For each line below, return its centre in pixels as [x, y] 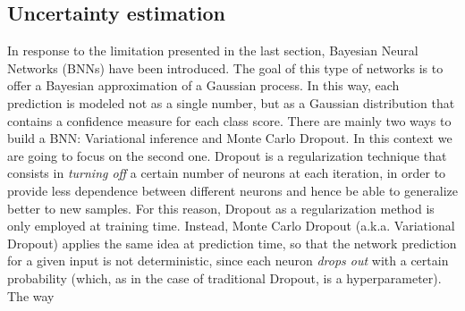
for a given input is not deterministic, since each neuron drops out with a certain [228, 261]
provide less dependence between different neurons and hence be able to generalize [232, 190]
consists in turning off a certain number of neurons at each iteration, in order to [227, 173]
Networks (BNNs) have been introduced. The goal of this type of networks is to [225, 67]
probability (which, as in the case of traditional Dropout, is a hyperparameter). [224, 277]
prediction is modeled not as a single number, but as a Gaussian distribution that [231, 102]
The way [31, 295]
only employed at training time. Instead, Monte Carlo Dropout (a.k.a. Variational [231, 226]
